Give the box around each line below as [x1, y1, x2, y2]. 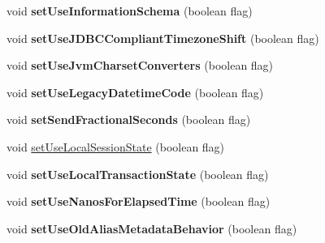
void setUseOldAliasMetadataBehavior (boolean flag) [6, 220, 297, 237]
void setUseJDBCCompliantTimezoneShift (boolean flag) [6, 29, 319, 46]
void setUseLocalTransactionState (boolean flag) [6, 165, 269, 182]
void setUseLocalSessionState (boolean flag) [6, 138, 225, 155]
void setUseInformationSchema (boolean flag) [6, 2, 253, 19]
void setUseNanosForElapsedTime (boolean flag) [6, 193, 271, 210]
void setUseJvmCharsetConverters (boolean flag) [6, 57, 274, 74]
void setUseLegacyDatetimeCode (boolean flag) [6, 83, 264, 100]
